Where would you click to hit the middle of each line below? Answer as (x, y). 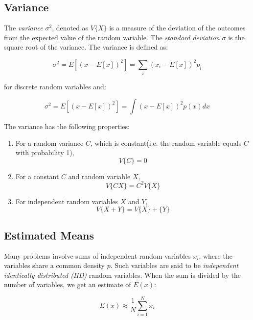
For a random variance (49, 143)
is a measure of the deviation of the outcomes (177, 28)
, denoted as (70, 28)
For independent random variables (67, 201)
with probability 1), (45, 152)
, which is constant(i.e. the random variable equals (166, 143)
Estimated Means (49, 235)
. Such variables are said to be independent (174, 265)
